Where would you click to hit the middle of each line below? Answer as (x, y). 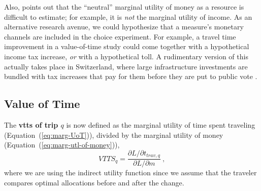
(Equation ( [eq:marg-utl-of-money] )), (62, 145)
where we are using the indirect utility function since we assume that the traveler (130, 173)
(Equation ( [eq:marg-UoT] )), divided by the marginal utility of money (114, 135)
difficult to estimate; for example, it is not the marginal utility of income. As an (128, 16)
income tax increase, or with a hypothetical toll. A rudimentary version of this (126, 56)
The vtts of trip (31, 124)
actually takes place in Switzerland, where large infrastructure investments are (126, 66)
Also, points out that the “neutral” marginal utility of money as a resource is (124, 7)
